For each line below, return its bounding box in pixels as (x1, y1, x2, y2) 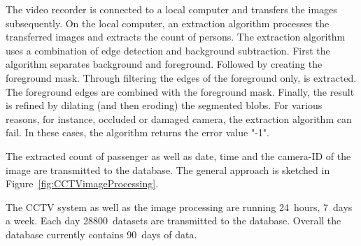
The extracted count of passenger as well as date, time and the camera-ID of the (6, 148, 351, 163)
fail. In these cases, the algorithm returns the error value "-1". (6, 125, 269, 140)
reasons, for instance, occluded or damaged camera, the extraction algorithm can (6, 111, 352, 126)
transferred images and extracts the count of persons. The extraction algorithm (6, 29, 346, 44)
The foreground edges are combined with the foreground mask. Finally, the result (6, 84, 355, 99)
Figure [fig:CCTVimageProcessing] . (6, 176, 159, 191)
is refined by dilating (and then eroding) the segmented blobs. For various (6, 98, 323, 113)
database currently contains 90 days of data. (6, 226, 197, 241)
